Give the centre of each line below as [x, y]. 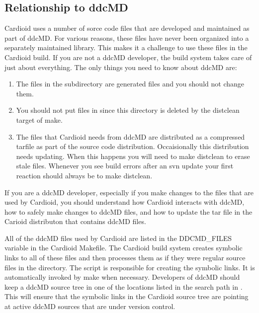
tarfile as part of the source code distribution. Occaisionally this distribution [132, 146]
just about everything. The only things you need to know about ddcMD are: [121, 67]
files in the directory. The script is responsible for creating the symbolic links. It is [130, 267]
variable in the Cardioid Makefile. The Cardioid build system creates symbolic [124, 248]
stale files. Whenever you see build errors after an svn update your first [125, 166]
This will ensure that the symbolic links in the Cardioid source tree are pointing [127, 296]
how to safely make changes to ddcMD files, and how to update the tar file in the [129, 211]
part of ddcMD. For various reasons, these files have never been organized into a [127, 38]
